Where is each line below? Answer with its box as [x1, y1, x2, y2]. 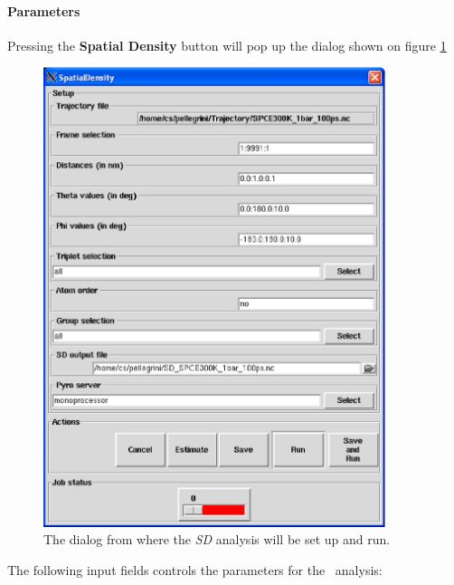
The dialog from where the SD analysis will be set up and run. [43, 530, 391, 549]
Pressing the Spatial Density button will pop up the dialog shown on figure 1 [7, 35, 447, 54]
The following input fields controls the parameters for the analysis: [7, 560, 383, 579]
